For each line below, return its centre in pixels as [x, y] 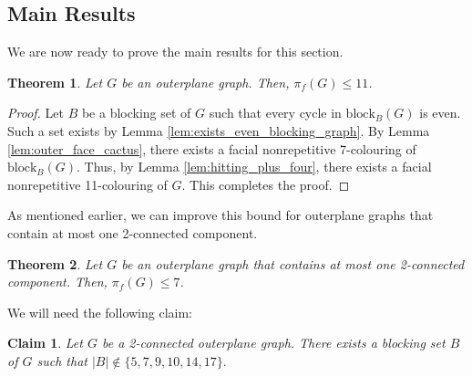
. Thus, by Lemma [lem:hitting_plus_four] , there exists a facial [254, 167]
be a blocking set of [136, 113]
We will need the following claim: [100, 312]
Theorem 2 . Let [55, 263]
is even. [440, 113]
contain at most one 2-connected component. [133, 232]
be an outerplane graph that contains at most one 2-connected [293, 263]
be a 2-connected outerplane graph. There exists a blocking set [273, 343]
